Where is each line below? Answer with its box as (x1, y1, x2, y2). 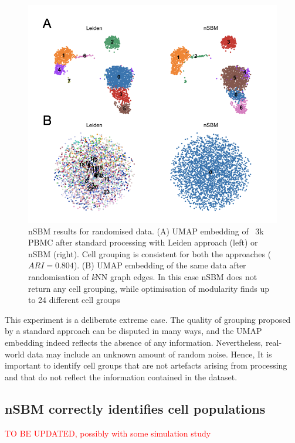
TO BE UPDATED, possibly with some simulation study (5, 427, 211, 439)
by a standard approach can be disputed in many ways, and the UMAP (5, 325, 262, 337)
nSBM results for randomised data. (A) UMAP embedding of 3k (28, 224, 264, 237)
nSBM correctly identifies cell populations (5, 399, 266, 417)
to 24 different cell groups (28, 294, 120, 306)
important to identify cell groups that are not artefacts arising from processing (5, 359, 287, 372)
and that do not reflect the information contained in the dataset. (5, 370, 238, 383)
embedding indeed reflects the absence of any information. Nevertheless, (5, 336, 263, 349)
